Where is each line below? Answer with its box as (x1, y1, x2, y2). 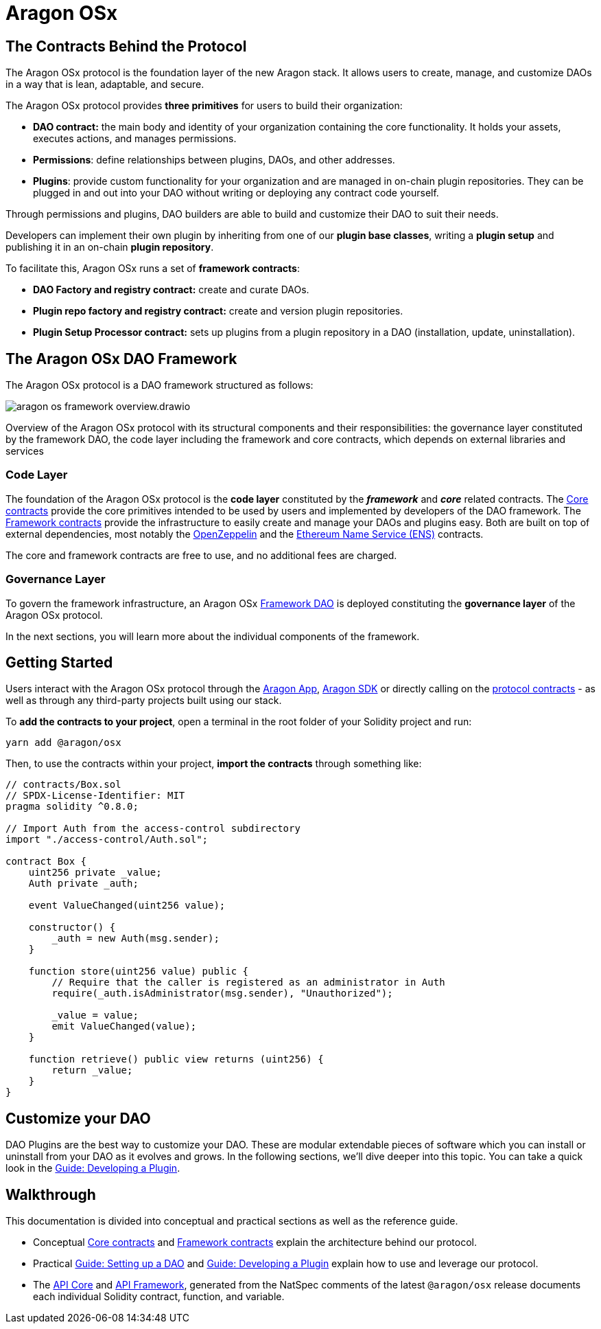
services (5, 445, 44, 457)
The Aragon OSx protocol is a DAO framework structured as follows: (5, 379, 314, 391)
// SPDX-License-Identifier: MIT (5, 790, 185, 802)
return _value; (51, 1065, 133, 1076)
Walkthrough (5, 1185, 96, 1203)
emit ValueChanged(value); (51, 1021, 197, 1032)
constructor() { (28, 922, 116, 933)
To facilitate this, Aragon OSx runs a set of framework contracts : (5, 262, 300, 275)
